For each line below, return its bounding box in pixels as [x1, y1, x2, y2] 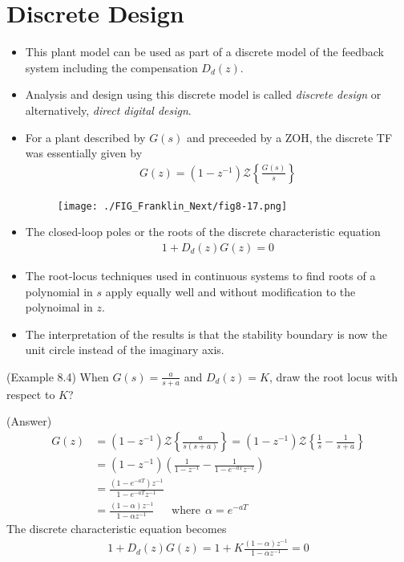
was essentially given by [25, 145, 143, 161]
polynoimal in [25, 299, 93, 316]
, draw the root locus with [269, 368, 398, 385]
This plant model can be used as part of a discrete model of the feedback [25, 43, 384, 60]
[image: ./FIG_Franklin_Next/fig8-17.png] [57, 200, 288, 212]
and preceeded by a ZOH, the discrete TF [186, 128, 393, 145]
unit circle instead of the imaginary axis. [25, 341, 224, 358]
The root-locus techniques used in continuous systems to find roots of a [25, 267, 376, 283]
